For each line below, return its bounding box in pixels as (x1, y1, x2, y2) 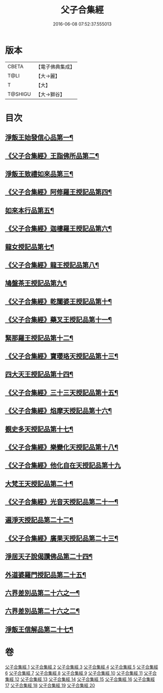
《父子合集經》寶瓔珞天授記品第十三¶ (5, 352, 118, 360)
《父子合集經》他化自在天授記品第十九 (5, 461, 121, 470)
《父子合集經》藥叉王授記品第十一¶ (5, 316, 112, 324)
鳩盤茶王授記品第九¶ (5, 279, 67, 288)
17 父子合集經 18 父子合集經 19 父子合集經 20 (5, 682, 95, 688)
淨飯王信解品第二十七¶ (5, 625, 73, 634)
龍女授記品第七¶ (5, 242, 54, 251)
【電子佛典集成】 (36, 63, 75, 70)
